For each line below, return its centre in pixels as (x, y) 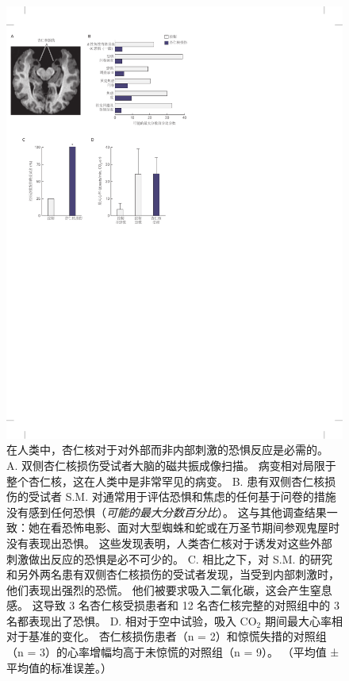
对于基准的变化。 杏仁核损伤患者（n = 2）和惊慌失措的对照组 (167, 636)
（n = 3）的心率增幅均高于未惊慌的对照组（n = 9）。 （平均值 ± (173, 652)
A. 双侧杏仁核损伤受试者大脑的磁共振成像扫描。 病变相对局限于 (171, 465)
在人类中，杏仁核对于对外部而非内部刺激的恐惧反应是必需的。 (167, 450)
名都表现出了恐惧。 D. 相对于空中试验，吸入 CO (132, 620)
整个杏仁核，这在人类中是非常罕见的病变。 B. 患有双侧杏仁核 (166, 481)
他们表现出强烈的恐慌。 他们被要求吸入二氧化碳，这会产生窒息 (169, 589)
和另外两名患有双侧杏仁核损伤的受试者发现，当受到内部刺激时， (173, 574)
